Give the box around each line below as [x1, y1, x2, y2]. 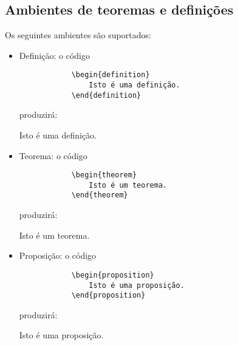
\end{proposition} [71, 291, 146, 300]
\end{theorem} [71, 191, 128, 200]
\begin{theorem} [71, 171, 137, 180]
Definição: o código [19, 49, 90, 61]
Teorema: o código [19, 149, 87, 162]
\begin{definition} [71, 70, 150, 80]
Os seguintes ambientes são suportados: [5, 29, 151, 41]
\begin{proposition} [71, 270, 154, 279]
